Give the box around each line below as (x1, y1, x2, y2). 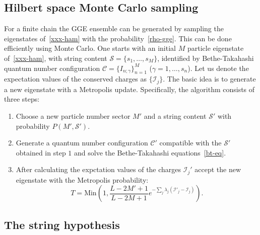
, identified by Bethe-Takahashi (157, 52, 254, 63)
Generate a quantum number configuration (16, 137, 148, 148)
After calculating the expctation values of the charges (16, 164, 181, 175)
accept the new (194, 164, 241, 175)
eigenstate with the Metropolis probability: (16, 174, 149, 185)
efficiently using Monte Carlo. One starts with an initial (4, 43, 176, 53)
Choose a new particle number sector (16, 111, 131, 121)
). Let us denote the (187, 62, 249, 73)
